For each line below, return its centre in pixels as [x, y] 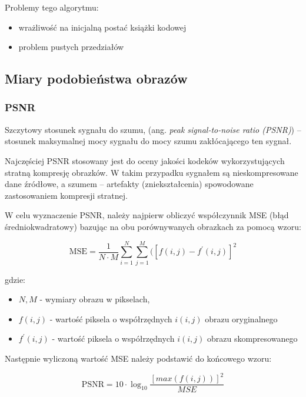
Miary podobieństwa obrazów [96, 79]
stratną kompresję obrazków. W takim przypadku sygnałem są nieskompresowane [152, 172]
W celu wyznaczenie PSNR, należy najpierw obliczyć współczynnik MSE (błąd [147, 215]
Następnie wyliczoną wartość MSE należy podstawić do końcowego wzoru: [138, 358]
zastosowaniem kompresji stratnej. [66, 195]
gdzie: [15, 279]
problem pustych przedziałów [71, 47]
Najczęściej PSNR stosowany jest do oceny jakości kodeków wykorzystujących [145, 160]
